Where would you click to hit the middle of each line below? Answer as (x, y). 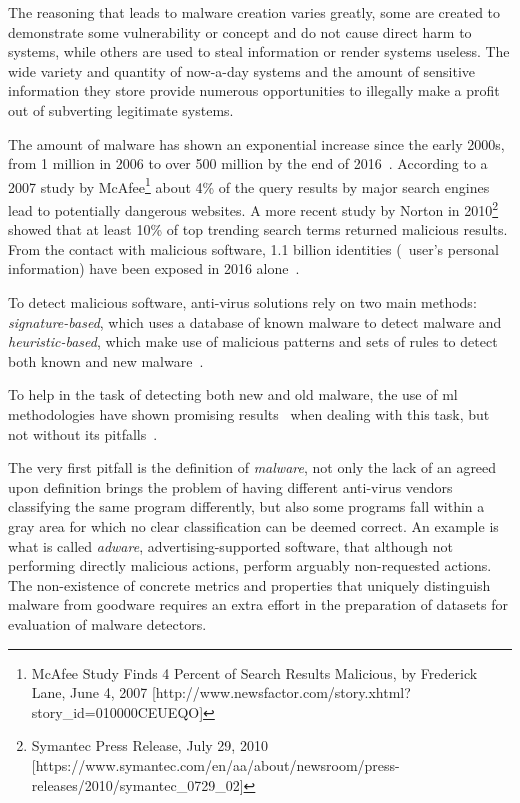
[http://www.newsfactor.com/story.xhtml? (281, 692)
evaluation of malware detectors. (107, 623)
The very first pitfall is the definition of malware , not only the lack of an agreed (252, 467)
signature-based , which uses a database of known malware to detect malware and (255, 321)
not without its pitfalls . (83, 433)
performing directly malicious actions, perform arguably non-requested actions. (250, 565)
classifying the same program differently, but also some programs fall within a (246, 506)
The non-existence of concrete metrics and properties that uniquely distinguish (249, 584)
